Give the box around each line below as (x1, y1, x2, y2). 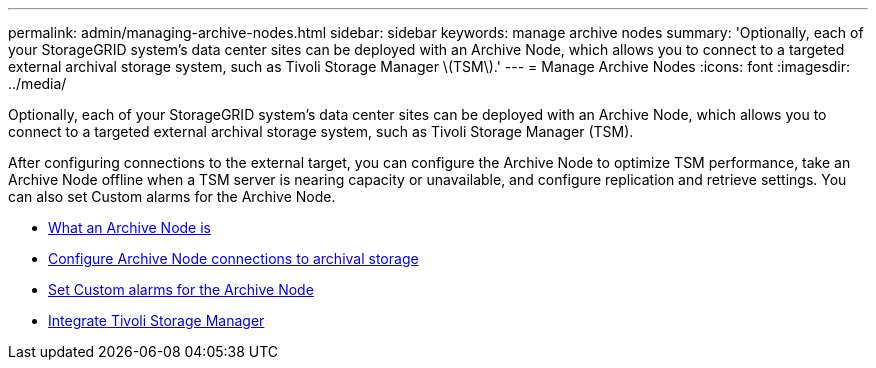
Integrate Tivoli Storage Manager (48, 312, 265, 329)
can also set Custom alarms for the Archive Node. (8, 188, 336, 205)
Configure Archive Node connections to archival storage (48, 250, 419, 267)
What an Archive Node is (48, 219, 211, 236)
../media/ (8, 75, 67, 92)
